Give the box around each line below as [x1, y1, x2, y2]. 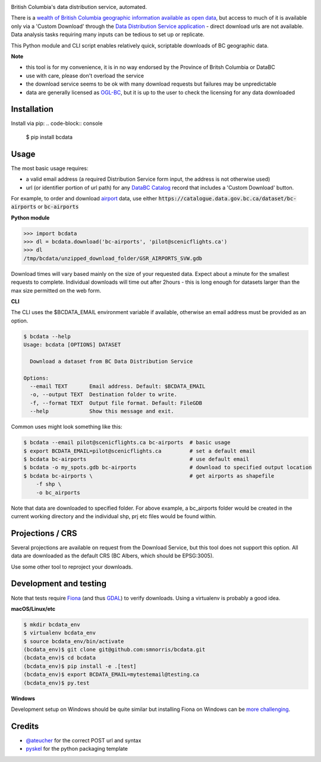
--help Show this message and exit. [30, 408, 175, 415]
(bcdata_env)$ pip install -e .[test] [23, 663, 137, 669]
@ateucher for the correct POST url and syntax [26, 736, 141, 744]
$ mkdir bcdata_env [23, 621, 80, 628]
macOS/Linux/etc [11, 605, 56, 612]
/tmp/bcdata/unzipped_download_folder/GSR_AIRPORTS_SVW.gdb [23, 255, 203, 262]
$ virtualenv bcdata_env [23, 629, 96, 636]
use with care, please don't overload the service [26, 72, 144, 79]
